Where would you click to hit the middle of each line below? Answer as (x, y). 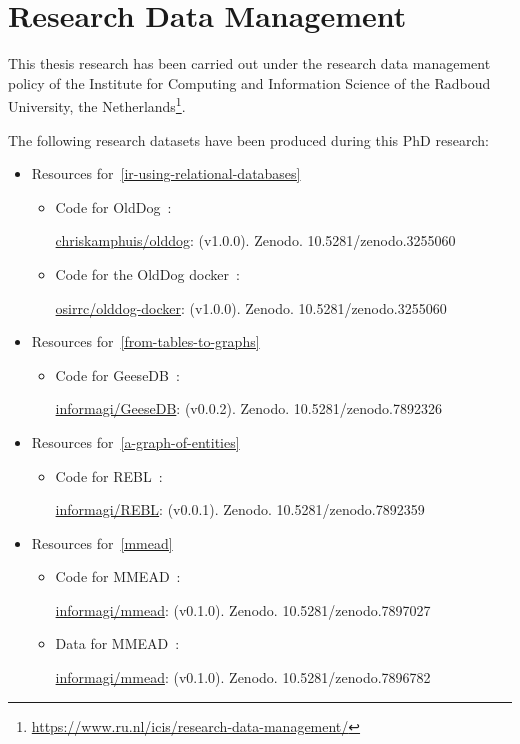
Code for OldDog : (113, 206)
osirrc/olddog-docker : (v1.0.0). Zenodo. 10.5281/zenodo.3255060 (251, 307)
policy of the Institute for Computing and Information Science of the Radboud (249, 82)
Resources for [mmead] (102, 542)
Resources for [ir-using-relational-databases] (166, 173)
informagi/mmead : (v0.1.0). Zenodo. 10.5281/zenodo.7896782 (243, 677)
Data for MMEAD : (117, 643)
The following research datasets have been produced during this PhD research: (248, 139)
